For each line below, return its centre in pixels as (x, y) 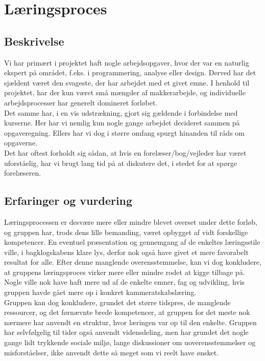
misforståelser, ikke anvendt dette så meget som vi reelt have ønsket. (112, 352)
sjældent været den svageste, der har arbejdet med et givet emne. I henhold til (127, 82)
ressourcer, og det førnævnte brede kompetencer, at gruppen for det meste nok (127, 312)
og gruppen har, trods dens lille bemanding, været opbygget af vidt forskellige (126, 232)
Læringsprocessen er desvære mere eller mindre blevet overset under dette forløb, (131, 221)
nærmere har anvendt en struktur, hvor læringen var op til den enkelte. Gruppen (130, 322)
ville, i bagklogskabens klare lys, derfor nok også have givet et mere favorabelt (126, 252)
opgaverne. (21, 143)
